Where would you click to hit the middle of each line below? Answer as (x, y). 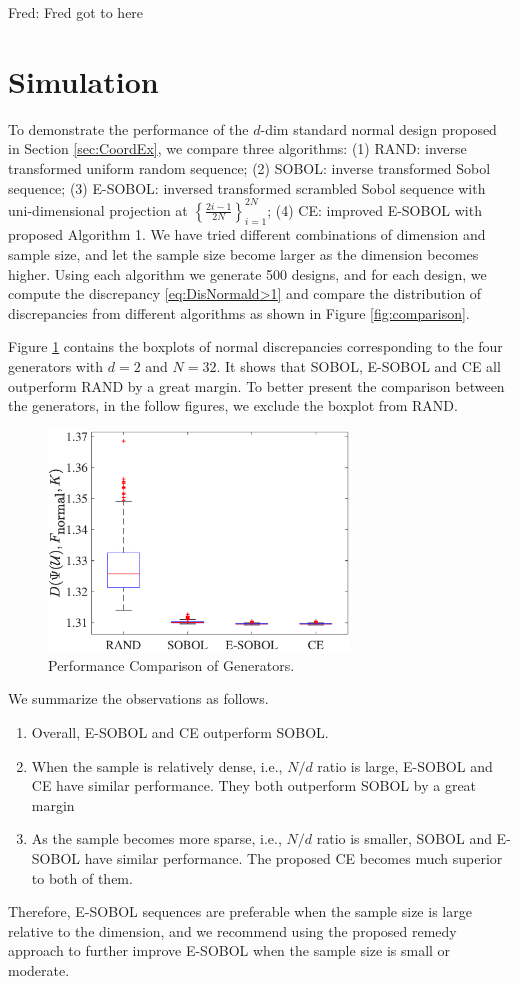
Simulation (83, 80)
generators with (56, 365)
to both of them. (82, 877)
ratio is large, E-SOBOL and (405, 765)
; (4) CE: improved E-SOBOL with (374, 209)
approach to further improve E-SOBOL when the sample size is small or (229, 950)
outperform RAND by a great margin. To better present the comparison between (256, 385)
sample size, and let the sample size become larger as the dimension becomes (243, 253)
